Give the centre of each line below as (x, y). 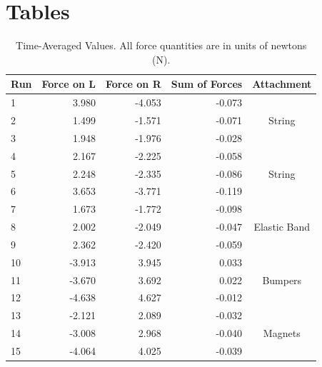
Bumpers (282, 280)
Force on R (133, 84)
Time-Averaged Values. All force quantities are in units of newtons (161, 45)
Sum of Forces (207, 84)
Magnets (282, 333)
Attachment (282, 84)
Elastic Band (282, 227)
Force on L (69, 84)
